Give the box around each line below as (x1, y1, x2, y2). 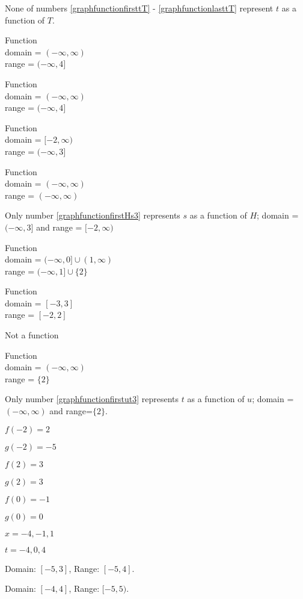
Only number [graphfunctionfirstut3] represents (5, 393, 179, 405)
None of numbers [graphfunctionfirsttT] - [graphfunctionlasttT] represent (5, 2, 274, 14)
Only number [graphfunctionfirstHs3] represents (5, 209, 180, 222)
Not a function (5, 329, 59, 341)
